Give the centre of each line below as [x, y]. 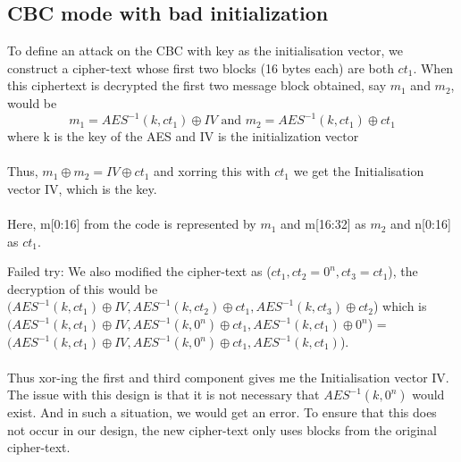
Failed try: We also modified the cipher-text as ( [139, 271]
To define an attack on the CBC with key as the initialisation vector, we [205, 50]
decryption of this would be [83, 288]
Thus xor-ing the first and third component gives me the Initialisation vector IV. [228, 377]
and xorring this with [212, 171]
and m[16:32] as [323, 224]
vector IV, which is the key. [82, 188]
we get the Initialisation [359, 171]
